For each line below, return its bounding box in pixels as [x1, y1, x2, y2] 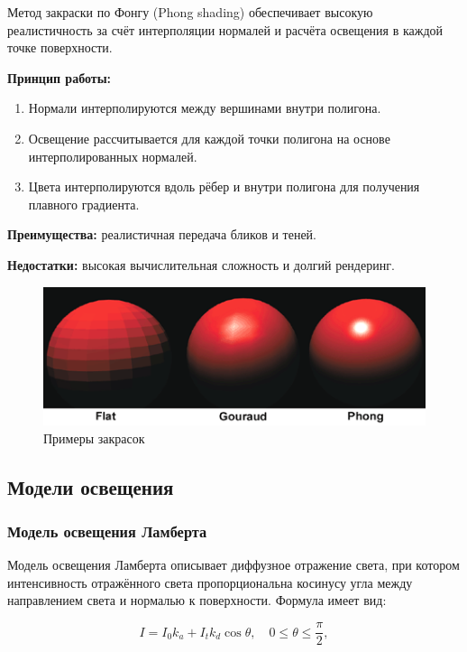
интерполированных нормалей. [28, 146, 197, 165]
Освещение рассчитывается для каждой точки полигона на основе [28, 128, 390, 147]
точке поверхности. [7, 38, 113, 57]
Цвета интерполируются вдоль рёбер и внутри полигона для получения [28, 177, 420, 196]
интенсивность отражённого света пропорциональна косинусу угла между [7, 573, 413, 591]
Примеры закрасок [43, 428, 145, 447]
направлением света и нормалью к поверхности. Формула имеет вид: [7, 591, 387, 610]
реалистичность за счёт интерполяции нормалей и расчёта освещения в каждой [7, 20, 444, 39]
